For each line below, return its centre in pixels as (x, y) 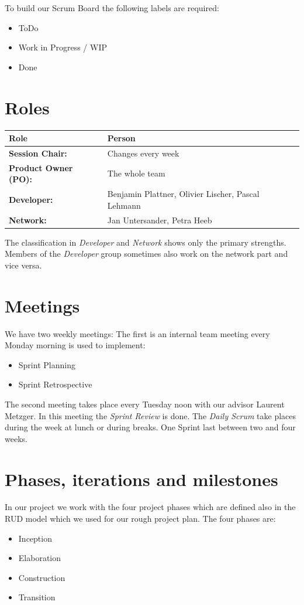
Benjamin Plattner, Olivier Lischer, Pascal (183, 194)
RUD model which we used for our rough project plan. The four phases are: (140, 519)
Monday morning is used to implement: (75, 345)
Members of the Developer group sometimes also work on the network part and (146, 254)
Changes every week (143, 153)
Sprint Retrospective (55, 384)
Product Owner (41, 167)
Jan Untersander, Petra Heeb (160, 220)
